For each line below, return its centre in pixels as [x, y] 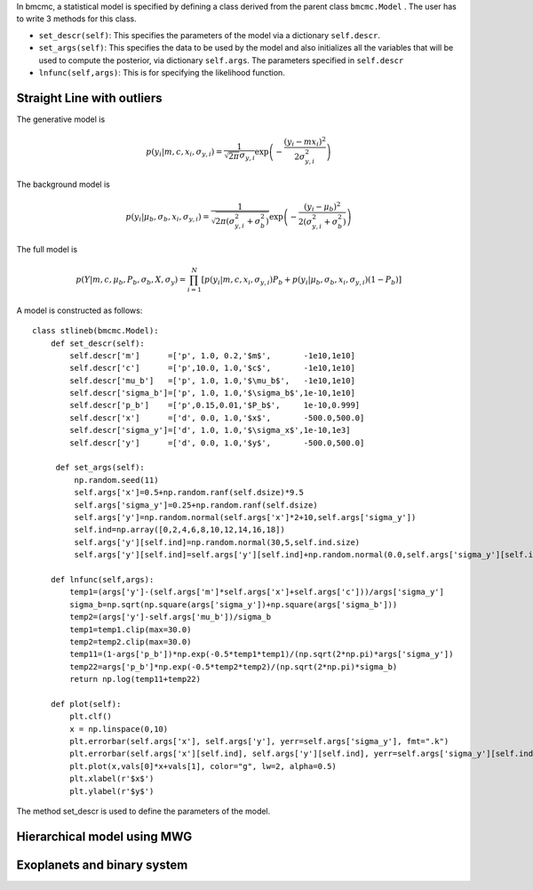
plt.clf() [91, 717]
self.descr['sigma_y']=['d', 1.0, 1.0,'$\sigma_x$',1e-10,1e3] [210, 430]
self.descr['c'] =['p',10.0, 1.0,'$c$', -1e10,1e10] [212, 368]
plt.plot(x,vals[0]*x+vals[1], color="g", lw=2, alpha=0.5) [203, 766]
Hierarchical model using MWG [104, 836]
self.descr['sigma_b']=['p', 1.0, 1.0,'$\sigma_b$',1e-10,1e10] [212, 393]
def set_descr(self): [98, 343]
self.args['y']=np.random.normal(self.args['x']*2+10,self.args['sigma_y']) [245, 517]
